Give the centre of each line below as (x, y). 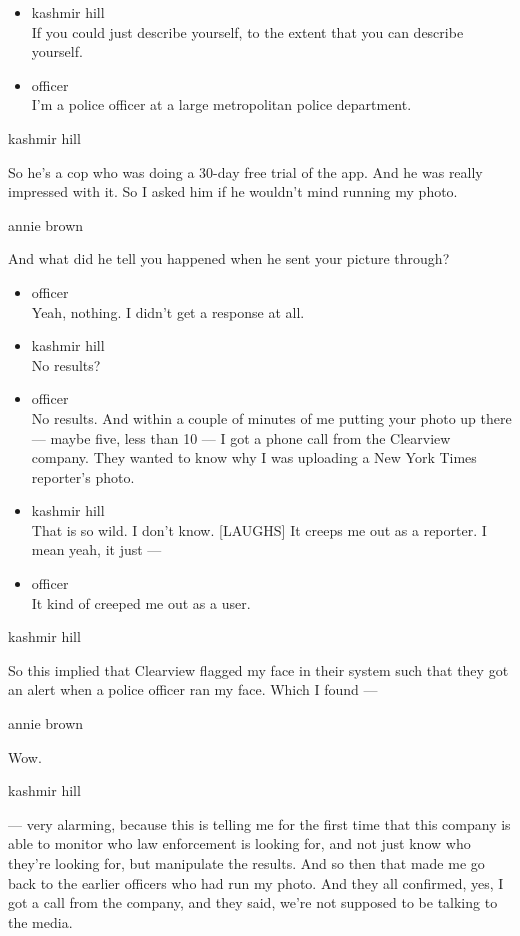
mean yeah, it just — (96, 549)
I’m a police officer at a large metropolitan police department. (221, 104)
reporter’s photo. (83, 476)
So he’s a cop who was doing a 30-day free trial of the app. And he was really (245, 171)
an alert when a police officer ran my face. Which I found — (193, 689)
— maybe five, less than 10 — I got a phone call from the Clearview (241, 437)
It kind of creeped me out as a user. (141, 602)
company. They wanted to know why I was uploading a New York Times (254, 457)
